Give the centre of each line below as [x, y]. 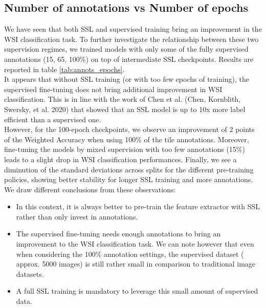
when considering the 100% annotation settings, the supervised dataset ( [130, 254]
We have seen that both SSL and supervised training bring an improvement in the [133, 29]
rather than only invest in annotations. [77, 216]
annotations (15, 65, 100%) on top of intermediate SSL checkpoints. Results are [129, 59]
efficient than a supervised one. [53, 119]
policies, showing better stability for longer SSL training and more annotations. [129, 179]
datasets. [30, 273]
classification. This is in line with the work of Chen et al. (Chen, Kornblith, [123, 99]
